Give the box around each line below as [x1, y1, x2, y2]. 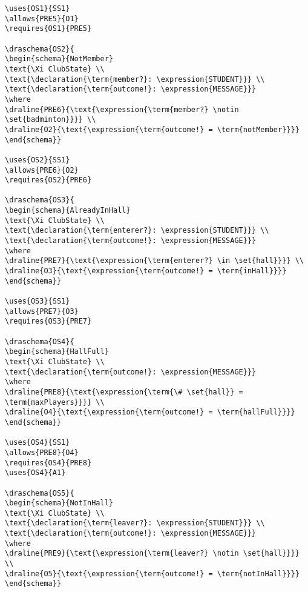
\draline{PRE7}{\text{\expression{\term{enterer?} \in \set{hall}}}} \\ [5, 256, 304, 265]
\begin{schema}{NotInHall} [5, 499, 113, 508]
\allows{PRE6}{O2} [5, 165, 79, 175]
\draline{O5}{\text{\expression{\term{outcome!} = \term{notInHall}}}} [5, 569, 300, 578]
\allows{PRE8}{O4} [5, 448, 79, 457]
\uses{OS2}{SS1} [5, 155, 70, 164]
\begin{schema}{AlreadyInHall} [5, 206, 131, 215]
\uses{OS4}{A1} [5, 468, 66, 477]
